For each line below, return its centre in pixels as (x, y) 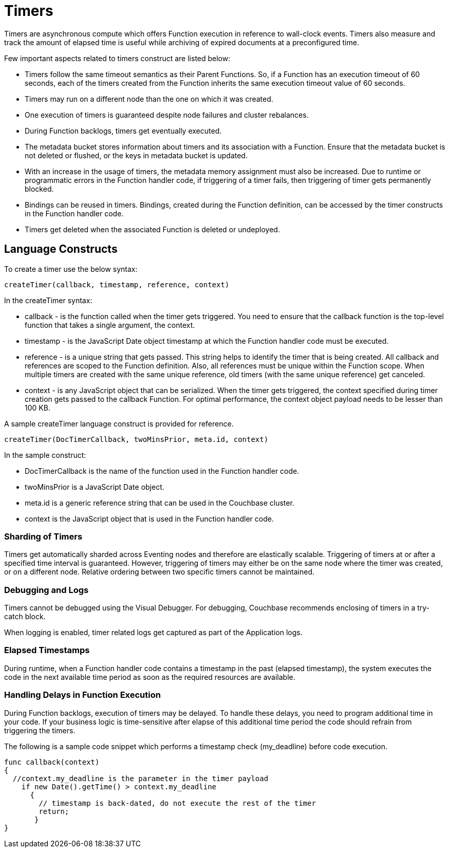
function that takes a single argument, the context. (110, 325)
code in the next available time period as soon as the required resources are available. (150, 677)
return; (54, 811)
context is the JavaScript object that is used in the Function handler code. (149, 518)
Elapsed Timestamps (47, 650)
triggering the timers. (40, 730)
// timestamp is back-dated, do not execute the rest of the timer (177, 803)
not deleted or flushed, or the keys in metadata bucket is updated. (136, 155)
